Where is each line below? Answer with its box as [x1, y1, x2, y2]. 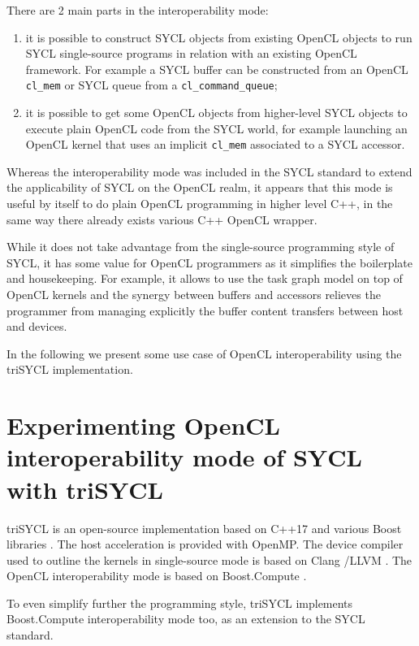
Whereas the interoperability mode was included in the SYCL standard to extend [6, 163, 413, 180]
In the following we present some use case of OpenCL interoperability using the [6, 345, 402, 362]
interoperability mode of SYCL [6, 440, 362, 474]
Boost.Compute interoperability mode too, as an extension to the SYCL [6, 610, 365, 627]
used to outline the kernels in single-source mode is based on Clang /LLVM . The [6, 551, 413, 568]
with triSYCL [6, 472, 163, 505]
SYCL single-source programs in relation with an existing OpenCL [25, 45, 357, 62]
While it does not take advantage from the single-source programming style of [6, 238, 395, 255]
